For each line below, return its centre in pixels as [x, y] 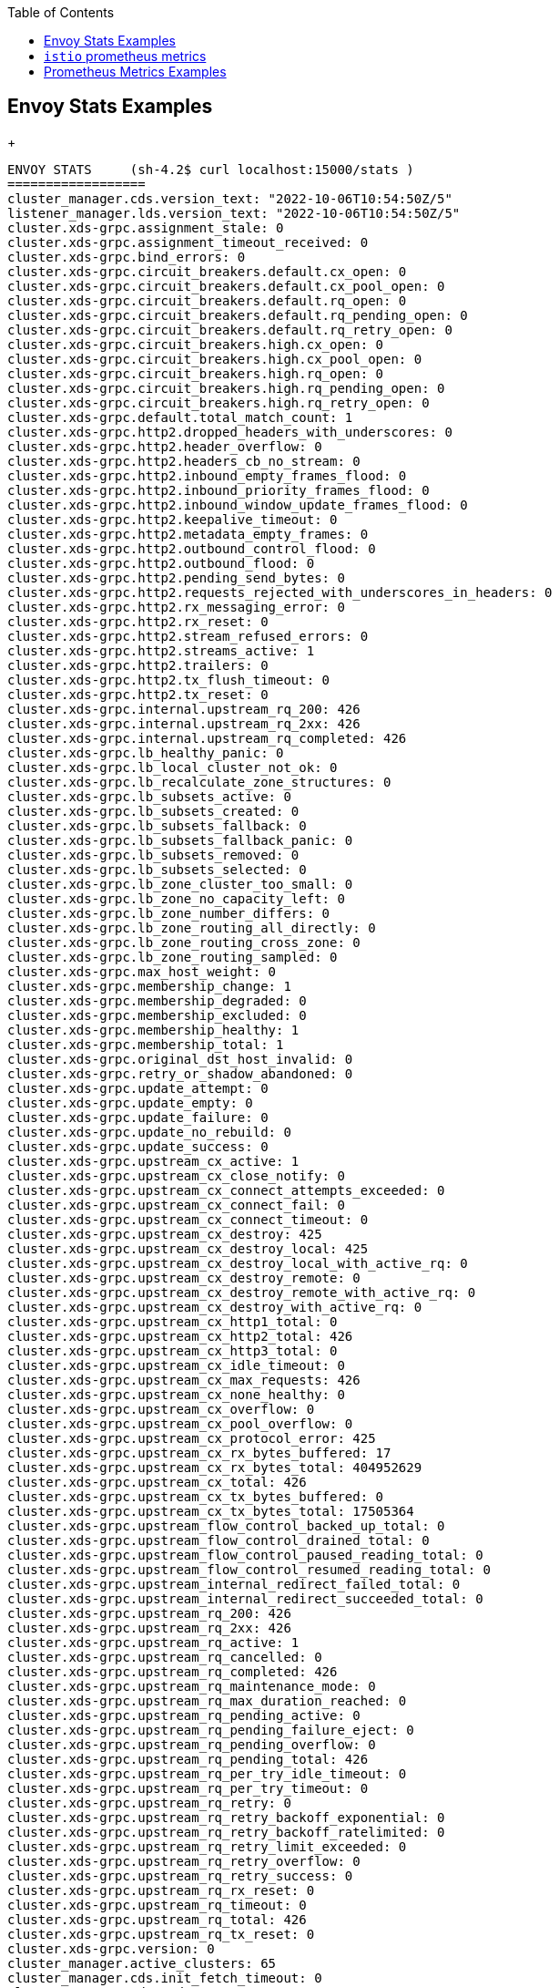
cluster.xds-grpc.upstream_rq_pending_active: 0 [184, 1715]
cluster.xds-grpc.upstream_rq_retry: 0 [149, 1803]
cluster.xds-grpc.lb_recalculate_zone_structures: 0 [199, 782]
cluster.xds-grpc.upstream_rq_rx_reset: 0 [161, 1890]
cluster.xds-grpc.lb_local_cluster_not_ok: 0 [173, 767]
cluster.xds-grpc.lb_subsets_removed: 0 [153, 855]
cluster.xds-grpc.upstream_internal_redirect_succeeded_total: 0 [245, 1598]
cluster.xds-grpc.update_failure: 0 [138, 1117]
